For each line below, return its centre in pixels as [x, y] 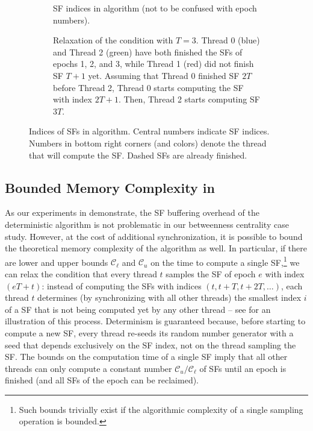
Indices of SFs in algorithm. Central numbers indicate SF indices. [149, 131]
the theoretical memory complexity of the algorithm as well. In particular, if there [156, 248]
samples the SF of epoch [211, 273]
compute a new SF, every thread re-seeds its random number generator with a [149, 332]
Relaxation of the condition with [113, 40]
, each [292, 285]
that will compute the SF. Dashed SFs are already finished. [138, 155]
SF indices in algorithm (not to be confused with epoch [155, 8]
